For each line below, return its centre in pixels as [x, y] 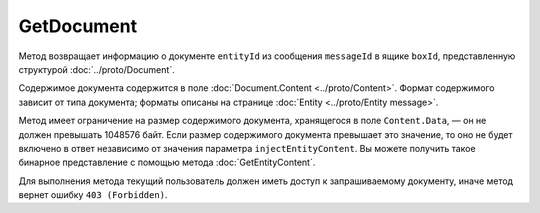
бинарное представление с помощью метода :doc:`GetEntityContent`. [167, 162]
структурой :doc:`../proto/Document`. [96, 69]
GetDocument [78, 26]
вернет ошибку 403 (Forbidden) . [93, 195]
